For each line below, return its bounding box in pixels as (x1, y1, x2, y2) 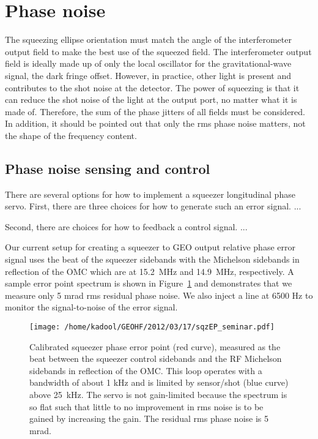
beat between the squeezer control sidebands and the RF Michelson (29, 352, 282, 365)
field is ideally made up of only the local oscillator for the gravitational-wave (5, 57, 292, 70)
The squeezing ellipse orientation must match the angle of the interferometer (5, 33, 292, 46)
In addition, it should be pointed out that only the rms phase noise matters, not (5, 117, 306, 130)
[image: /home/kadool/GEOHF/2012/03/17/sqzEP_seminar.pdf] (29, 323, 275, 332)
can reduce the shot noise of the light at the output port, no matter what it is (5, 93, 297, 106)
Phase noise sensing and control (5, 159, 210, 178)
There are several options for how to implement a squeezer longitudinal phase (5, 187, 295, 200)
